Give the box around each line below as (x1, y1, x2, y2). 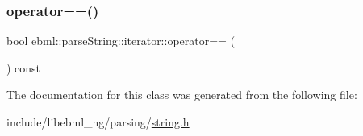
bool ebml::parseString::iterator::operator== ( (6, 32, 236, 49)
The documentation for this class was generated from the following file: (6, 86, 357, 103)
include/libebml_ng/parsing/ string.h (6, 113, 190, 130)
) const (6, 59, 41, 76)
